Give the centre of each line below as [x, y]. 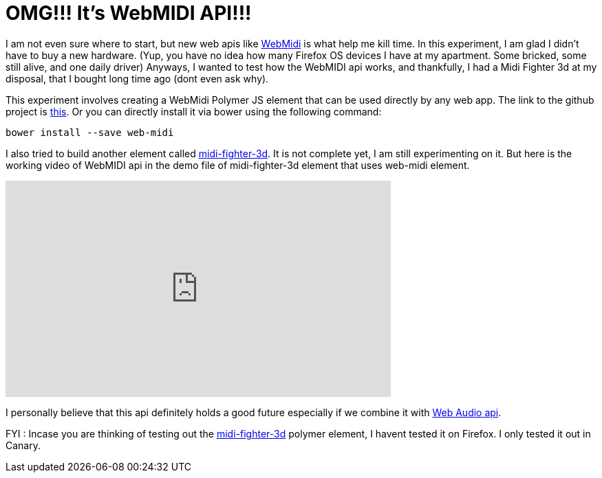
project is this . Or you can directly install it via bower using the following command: [194, 111]
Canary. [23, 445]
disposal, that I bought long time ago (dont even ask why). [137, 78]
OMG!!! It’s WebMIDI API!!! [129, 13]
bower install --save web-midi [90, 132]
